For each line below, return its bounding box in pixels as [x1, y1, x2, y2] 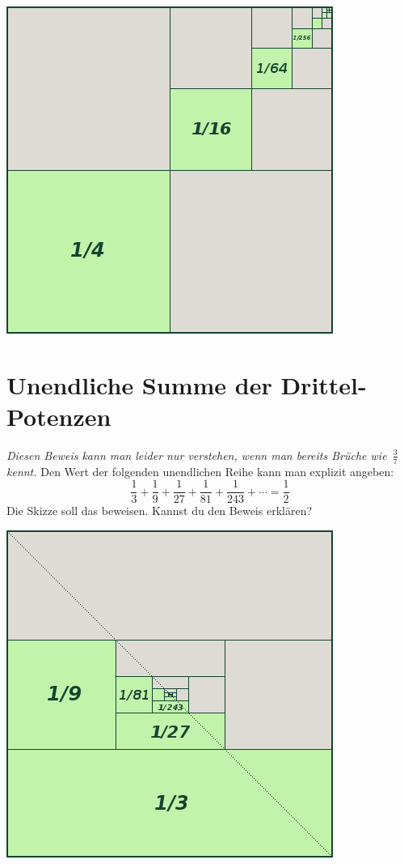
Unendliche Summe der [6, 368, 272, 401]
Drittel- [280, 368, 367, 401]
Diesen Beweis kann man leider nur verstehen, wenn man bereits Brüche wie [6, 446, 387, 463]
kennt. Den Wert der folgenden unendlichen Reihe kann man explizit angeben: [6, 462, 394, 479]
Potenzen [6, 399, 112, 432]
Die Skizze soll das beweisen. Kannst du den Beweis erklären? [6, 502, 313, 519]
